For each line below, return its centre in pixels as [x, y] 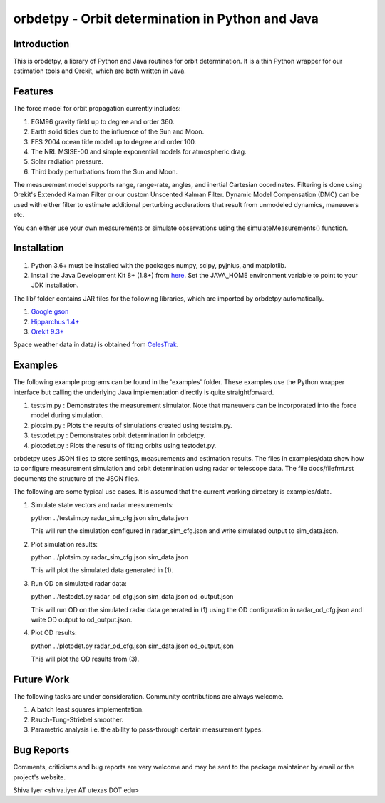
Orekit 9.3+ [47, 331]
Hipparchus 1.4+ [55, 321]
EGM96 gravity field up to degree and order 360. [103, 121]
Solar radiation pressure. [67, 161]
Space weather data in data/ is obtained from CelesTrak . [96, 345]
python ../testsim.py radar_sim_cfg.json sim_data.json [109, 517]
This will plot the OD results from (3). [85, 659]
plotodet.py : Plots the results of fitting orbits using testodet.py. [124, 445]
